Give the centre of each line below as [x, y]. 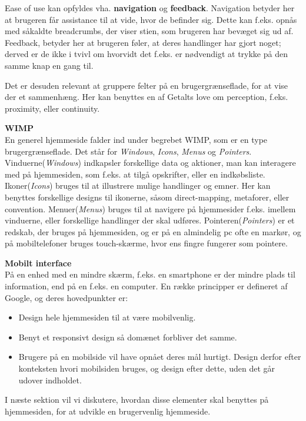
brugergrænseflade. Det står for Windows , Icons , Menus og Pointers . [128, 151]
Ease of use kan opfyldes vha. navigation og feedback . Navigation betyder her [150, 8]
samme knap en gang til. [49, 65]
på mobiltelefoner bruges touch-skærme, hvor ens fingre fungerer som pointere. [146, 243]
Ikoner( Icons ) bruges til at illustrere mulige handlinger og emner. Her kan [138, 186]
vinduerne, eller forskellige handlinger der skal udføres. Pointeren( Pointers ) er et [150, 220]
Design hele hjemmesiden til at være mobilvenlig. [107, 317]
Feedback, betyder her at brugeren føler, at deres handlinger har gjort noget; [143, 42]
